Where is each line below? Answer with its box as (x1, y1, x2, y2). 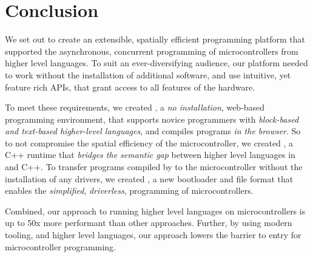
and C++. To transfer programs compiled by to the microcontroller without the (5, 160, 303, 173)
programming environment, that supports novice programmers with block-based (5, 112, 299, 125)
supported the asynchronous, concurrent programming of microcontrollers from (5, 44, 298, 57)
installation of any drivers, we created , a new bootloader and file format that (5, 172, 294, 185)
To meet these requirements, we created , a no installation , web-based (5, 101, 265, 114)
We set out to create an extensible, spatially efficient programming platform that (5, 33, 306, 46)
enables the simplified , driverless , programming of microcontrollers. (5, 184, 254, 197)
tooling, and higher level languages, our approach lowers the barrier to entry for (5, 228, 301, 241)
